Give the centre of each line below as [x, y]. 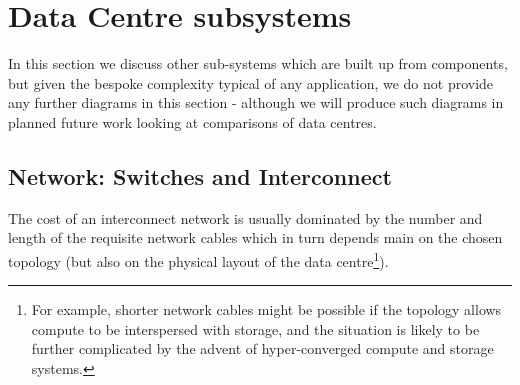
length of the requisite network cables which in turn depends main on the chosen [255, 237]
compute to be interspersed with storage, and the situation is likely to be [255, 328]
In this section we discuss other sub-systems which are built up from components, [258, 63]
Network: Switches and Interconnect [200, 175]
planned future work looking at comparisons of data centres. [192, 121]
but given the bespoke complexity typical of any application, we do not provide [251, 82]
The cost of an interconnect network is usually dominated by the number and [245, 217]
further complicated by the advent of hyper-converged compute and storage [262, 348]
